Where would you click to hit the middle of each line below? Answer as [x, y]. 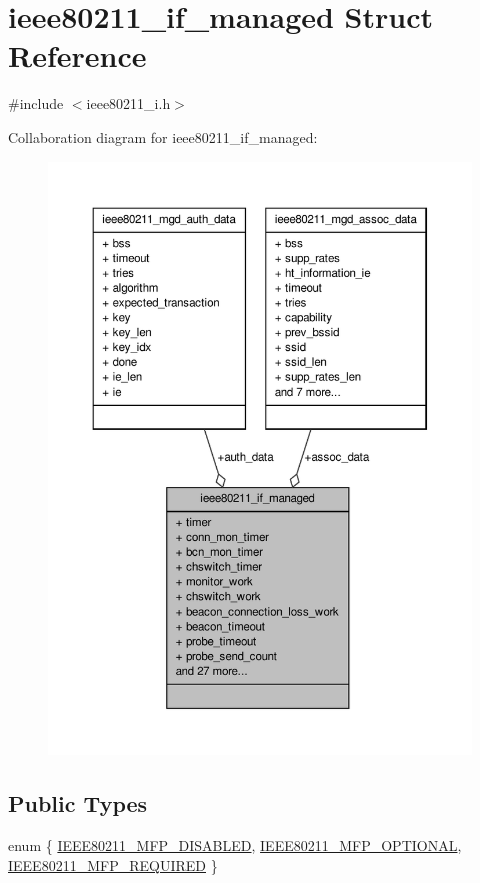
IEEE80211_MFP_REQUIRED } [113, 864]
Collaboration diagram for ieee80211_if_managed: [163, 136]
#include [36, 103]
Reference [77, 55]
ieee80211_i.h [128, 103]
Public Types [78, 803]
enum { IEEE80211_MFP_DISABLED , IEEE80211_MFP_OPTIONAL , [235, 845]
